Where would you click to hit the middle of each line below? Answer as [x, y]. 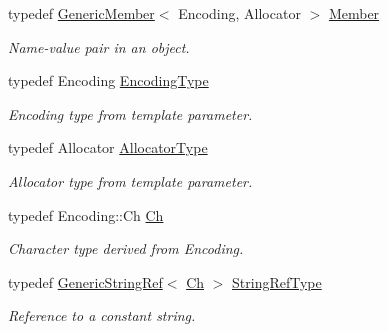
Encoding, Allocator [239, 13]
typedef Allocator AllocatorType [108, 147]
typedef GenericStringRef [85, 281]
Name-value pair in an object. [99, 46]
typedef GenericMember [81, 13]
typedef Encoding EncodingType [108, 80]
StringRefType [277, 281]
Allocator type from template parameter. [130, 180]
